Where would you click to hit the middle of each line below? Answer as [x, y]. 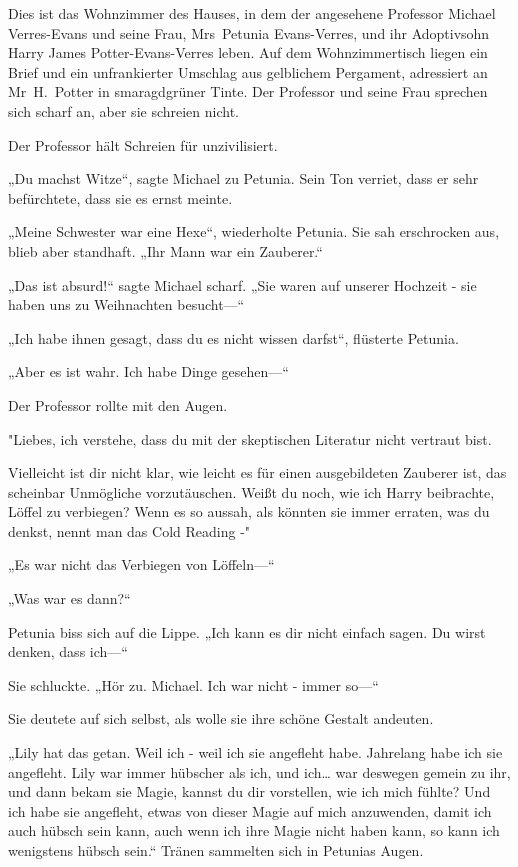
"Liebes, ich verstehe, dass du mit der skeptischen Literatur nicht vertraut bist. [250, 438]
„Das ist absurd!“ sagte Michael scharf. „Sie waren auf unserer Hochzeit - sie [242, 284]
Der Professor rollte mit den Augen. [118, 404]
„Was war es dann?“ [69, 598]
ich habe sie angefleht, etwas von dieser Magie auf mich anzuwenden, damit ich [250, 810]
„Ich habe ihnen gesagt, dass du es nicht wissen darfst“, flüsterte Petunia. [233, 337]
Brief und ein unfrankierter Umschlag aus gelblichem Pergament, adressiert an [248, 71]
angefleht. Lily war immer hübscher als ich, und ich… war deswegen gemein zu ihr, [259, 771]
